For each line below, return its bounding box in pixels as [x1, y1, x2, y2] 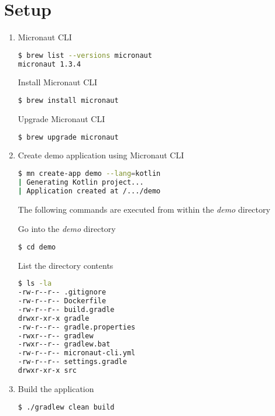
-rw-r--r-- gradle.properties [18, 323, 136, 331]
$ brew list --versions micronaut [18, 51, 152, 60]
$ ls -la [18, 279, 52, 288]
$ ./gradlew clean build [18, 403, 115, 411]
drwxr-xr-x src [18, 366, 77, 375]
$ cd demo [18, 242, 56, 251]
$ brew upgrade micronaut [18, 133, 119, 141]
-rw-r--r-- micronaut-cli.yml [18, 349, 136, 358]
